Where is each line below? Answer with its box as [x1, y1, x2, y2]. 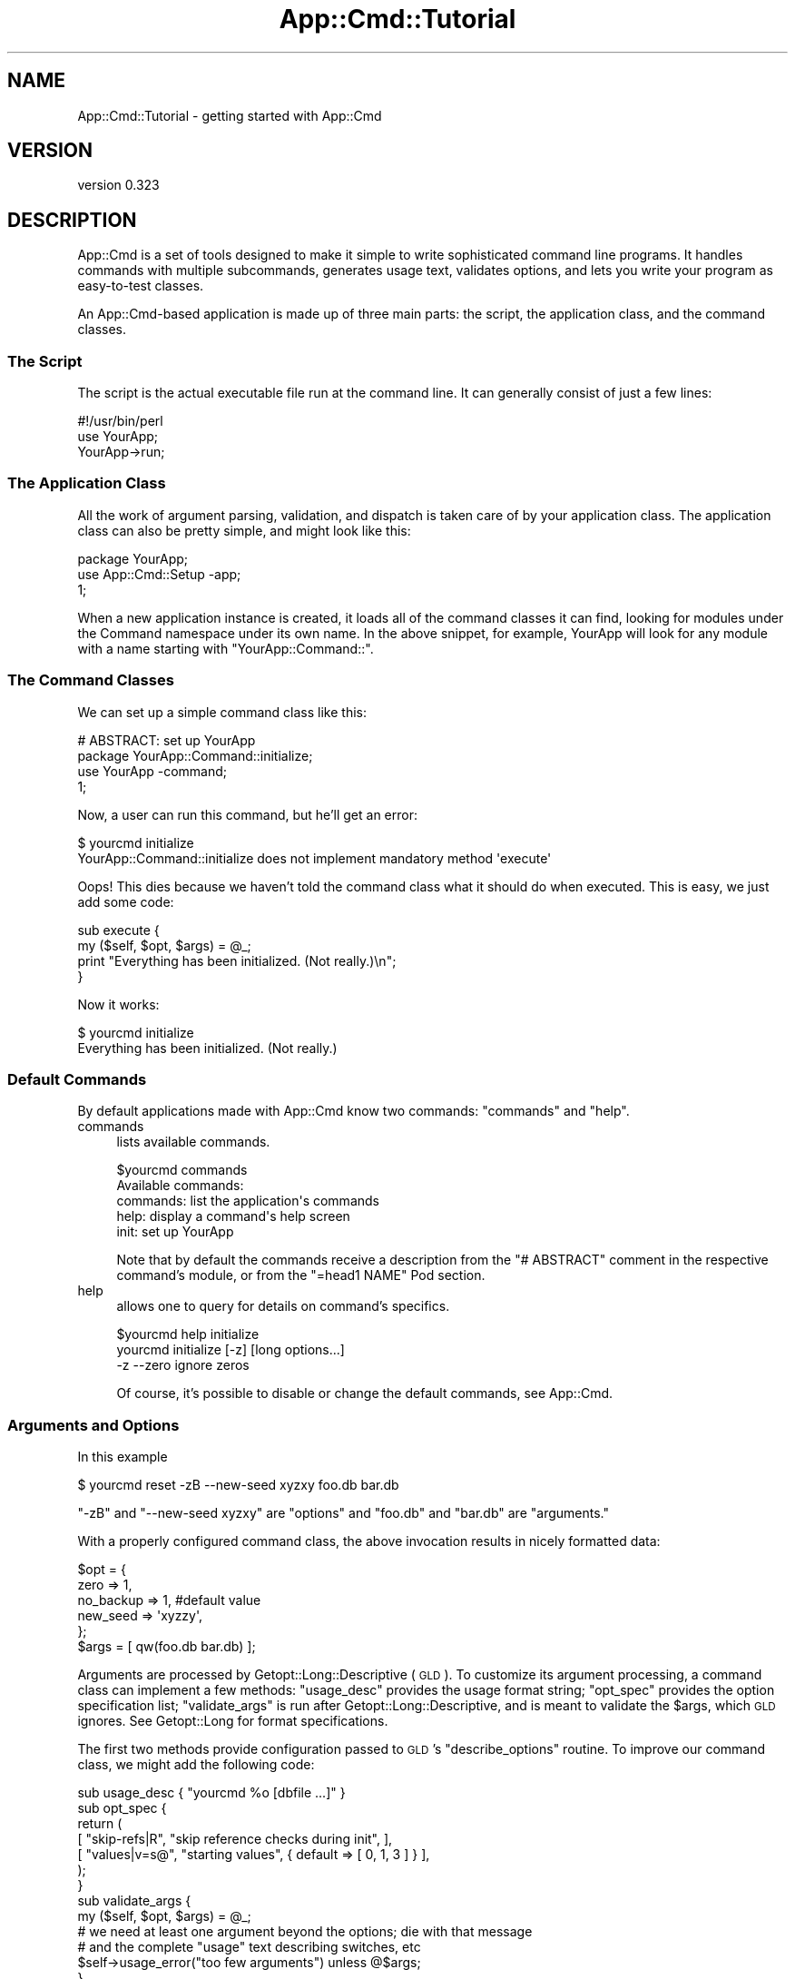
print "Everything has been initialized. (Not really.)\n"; [77, 952, 397, 969]
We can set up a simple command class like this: [77, 704, 367, 720]
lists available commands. [116, 1134, 270, 1150]
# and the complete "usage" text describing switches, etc [77, 1939, 421, 1955]
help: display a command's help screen [116, 1208, 350, 1225]
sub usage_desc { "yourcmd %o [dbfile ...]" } [77, 1785, 346, 1801]
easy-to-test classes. [77, 278, 204, 294]
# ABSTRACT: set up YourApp [77, 732, 256, 748]
